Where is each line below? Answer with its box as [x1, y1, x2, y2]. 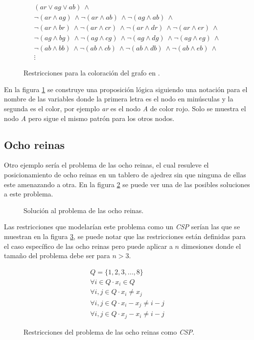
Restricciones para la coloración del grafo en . [23, 68, 160, 78]
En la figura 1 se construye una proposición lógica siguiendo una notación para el [4, 84, 248, 94]
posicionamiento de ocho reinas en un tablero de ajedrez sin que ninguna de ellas [4, 169, 246, 179]
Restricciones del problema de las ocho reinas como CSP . [23, 326, 195, 337]
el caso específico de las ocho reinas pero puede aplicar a [4, 241, 173, 251]
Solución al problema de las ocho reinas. [23, 205, 144, 215]
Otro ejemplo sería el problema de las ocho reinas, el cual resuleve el [4, 160, 209, 170]
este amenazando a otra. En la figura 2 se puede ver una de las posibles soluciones [4, 179, 250, 189]
